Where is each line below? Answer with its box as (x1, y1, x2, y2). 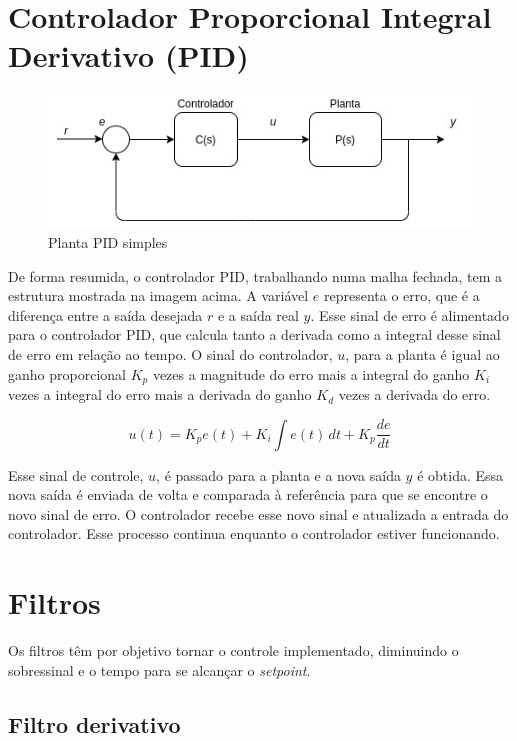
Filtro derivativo (8, 708, 181, 739)
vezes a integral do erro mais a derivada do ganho (8, 384, 312, 405)
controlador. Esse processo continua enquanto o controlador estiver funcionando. (8, 523, 500, 544)
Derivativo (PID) (8, 35, 249, 76)
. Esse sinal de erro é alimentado (310, 304, 509, 325)
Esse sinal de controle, (8, 464, 144, 485)
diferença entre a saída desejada (8, 304, 203, 325)
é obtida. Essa (417, 464, 504, 485)
